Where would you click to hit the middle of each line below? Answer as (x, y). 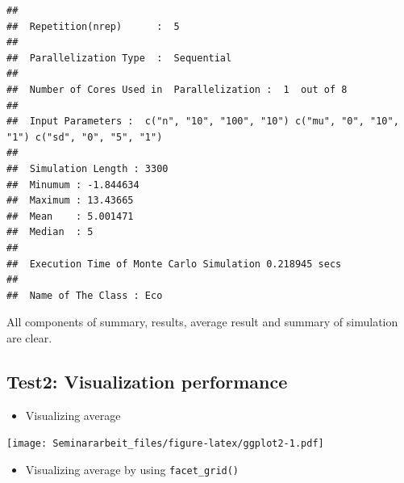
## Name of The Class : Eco (85, 295)
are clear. (29, 337)
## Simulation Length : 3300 (87, 168)
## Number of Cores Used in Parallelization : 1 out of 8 (177, 89)
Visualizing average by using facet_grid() (132, 469)
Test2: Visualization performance (147, 381)
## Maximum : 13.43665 (70, 201)
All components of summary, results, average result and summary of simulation (202, 322)
